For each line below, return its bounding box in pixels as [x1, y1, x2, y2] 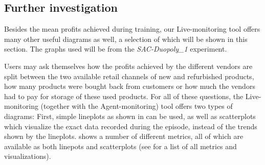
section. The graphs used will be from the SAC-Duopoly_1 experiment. [4, 43, 227, 54]
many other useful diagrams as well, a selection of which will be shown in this [4, 33, 248, 44]
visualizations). [4, 151, 51, 161]
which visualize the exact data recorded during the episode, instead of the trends [4, 121, 257, 131]
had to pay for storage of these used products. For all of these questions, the [4, 90, 244, 101]
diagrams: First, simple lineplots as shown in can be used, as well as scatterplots [4, 110, 256, 121]
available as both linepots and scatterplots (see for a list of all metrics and [4, 140, 237, 151]
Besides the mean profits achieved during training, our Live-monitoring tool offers [4, 23, 260, 34]
